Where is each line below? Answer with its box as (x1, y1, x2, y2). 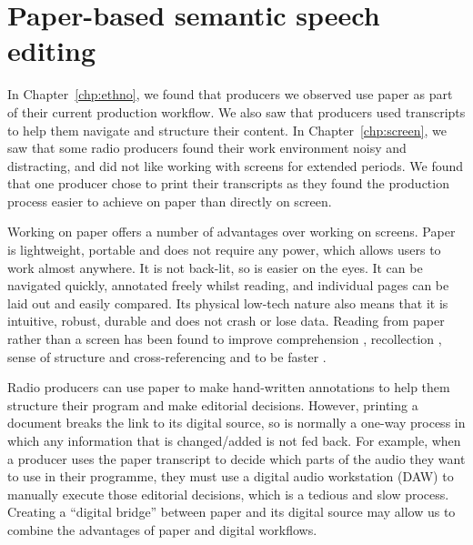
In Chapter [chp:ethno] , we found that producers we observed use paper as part (7, 85, 453, 104)
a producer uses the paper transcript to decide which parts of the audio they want (7, 449, 466, 468)
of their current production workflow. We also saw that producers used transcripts (7, 102, 466, 121)
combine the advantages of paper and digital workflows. (7, 520, 317, 539)
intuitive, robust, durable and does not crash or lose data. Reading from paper (7, 311, 445, 330)
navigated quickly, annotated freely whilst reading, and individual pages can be (7, 276, 449, 295)
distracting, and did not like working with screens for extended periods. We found (7, 156, 464, 175)
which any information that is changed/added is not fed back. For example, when (7, 431, 461, 449)
